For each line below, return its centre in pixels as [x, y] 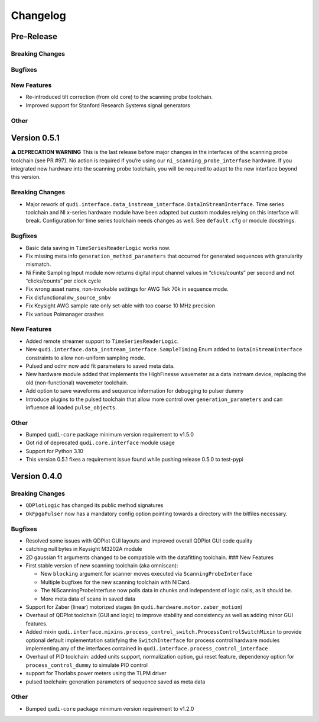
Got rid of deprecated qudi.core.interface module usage [100, 443]
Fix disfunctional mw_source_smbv [69, 297]
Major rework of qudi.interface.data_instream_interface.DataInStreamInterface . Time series [155, 204]
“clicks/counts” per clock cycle [64, 281]
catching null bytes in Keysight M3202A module [84, 549]
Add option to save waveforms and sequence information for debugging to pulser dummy [135, 391]
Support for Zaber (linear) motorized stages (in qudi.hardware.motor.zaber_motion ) [134, 607]
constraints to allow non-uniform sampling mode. [86, 358]
